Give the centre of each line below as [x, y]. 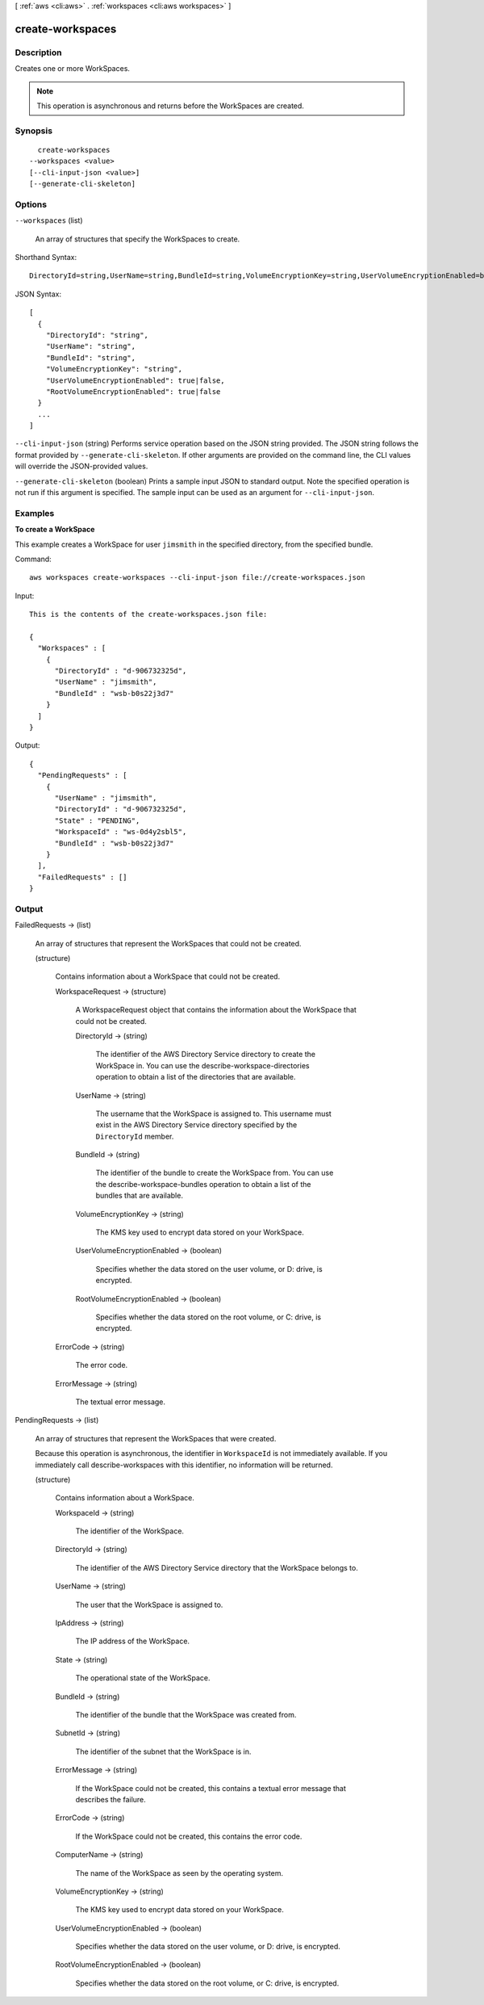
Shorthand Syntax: [46, 257]
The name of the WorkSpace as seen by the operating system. [179, 1873]
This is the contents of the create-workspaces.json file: [148, 615]
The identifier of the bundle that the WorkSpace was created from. [186, 1714]
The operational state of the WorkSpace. [143, 1678]
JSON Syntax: [38, 294]
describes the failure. [111, 1799]
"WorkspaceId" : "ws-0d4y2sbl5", [121, 832]
